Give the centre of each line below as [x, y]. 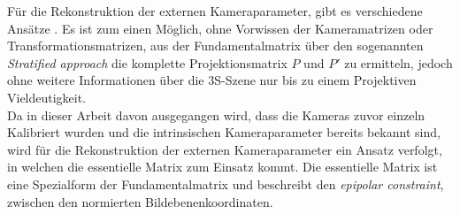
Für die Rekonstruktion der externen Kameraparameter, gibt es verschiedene [215, 11]
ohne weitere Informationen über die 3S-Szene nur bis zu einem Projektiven [212, 80]
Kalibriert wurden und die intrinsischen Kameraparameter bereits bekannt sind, [224, 132]
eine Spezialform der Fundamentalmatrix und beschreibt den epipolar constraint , [226, 183]
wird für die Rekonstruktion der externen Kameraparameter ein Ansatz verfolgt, [225, 149]
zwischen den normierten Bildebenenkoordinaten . [140, 201]
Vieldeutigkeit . [47, 97]
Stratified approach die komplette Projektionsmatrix [147, 62]
